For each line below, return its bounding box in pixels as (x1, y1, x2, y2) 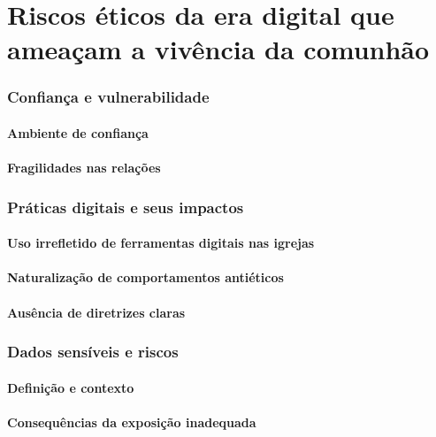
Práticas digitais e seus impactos (7, 195, 244, 218)
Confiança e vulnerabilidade (7, 86, 210, 108)
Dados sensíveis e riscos (7, 341, 179, 363)
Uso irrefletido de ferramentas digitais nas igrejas (7, 234, 315, 252)
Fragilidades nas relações (7, 158, 161, 177)
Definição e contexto (7, 378, 134, 396)
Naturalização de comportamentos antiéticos (7, 268, 284, 287)
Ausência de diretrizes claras (7, 303, 186, 321)
